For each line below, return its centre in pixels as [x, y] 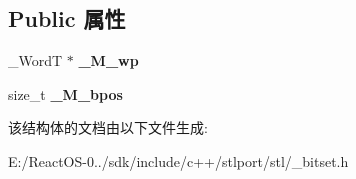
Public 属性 [67, 18]
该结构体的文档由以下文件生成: [108, 127]
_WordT [35, 60]
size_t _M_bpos [65, 93]
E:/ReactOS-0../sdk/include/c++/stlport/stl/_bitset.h [178, 160]
